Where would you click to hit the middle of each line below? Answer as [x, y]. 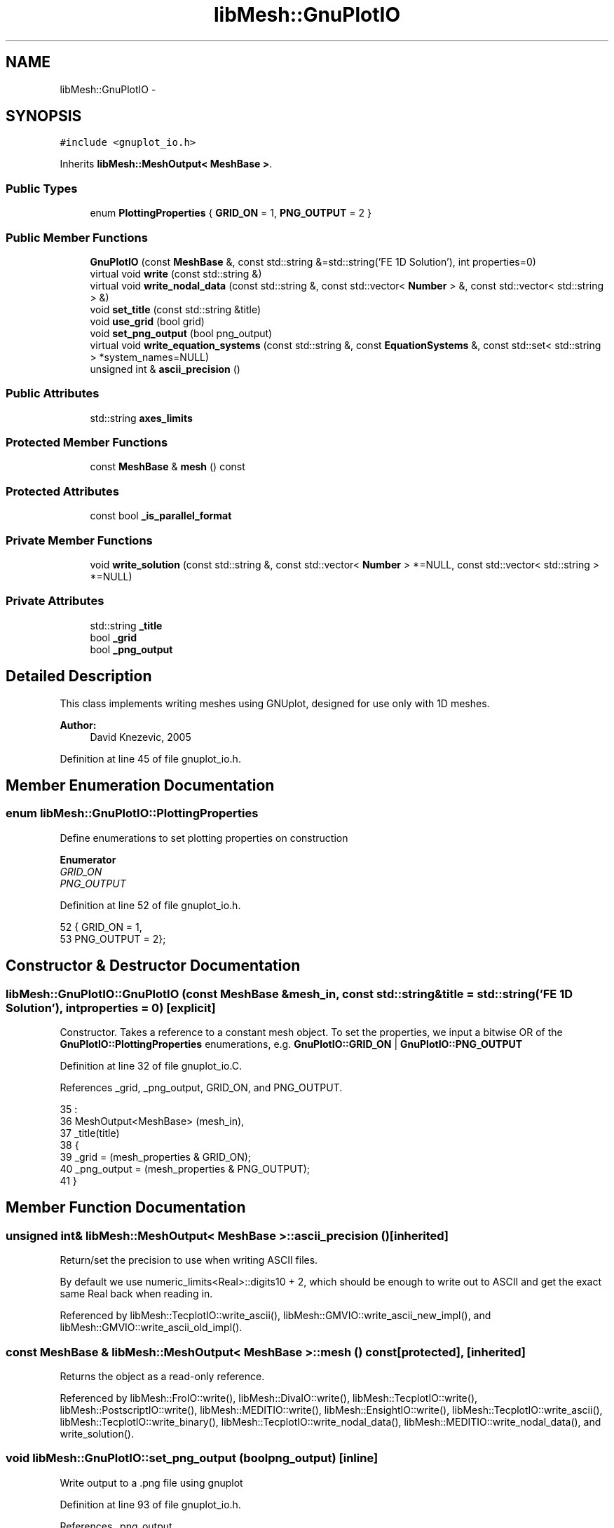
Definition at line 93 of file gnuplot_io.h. [150, 1504]
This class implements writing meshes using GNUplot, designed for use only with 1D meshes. [275, 703]
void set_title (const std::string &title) [176, 309]
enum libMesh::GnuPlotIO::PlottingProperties [132, 813]
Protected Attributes [62, 491]
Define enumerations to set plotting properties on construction [204, 838]
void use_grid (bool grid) [147, 321]
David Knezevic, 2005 [141, 737]
